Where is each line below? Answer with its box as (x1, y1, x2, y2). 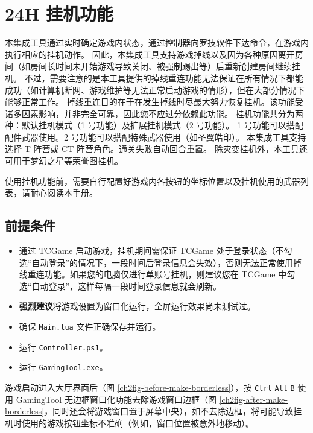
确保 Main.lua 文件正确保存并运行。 (19, 320, 161, 333)
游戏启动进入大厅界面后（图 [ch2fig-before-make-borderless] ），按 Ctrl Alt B (5, 381, 295, 393)
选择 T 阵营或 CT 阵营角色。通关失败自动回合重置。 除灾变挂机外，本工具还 (5, 142, 308, 155)
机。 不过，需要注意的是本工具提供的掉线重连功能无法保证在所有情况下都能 (5, 71, 303, 84)
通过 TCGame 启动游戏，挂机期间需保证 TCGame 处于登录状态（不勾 (19, 244, 292, 257)
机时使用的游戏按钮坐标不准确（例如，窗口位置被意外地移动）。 (5, 416, 254, 429)
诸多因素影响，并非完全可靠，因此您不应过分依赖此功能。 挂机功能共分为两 (5, 107, 303, 119)
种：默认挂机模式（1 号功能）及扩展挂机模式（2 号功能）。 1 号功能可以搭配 (5, 119, 303, 131)
